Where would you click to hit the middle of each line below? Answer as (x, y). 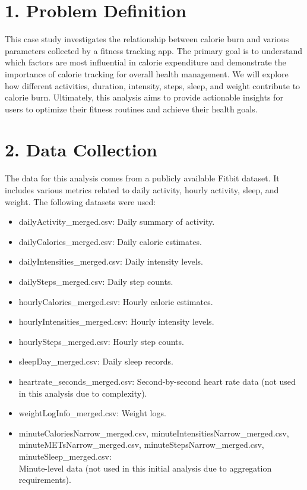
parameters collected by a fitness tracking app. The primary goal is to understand (154, 50)
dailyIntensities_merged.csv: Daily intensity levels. (111, 261)
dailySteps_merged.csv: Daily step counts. (96, 281)
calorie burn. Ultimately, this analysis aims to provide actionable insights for (144, 97)
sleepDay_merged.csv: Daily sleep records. (96, 361)
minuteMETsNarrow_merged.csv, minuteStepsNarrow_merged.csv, (141, 445)
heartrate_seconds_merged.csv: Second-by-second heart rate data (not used (157, 381)
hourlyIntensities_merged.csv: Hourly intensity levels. (116, 321)
